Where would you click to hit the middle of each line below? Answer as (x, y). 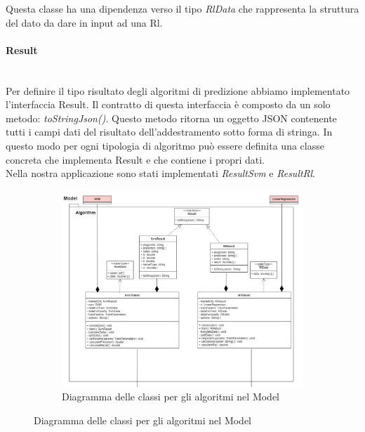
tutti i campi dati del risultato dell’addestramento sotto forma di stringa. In (169, 132)
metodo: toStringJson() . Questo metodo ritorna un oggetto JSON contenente (171, 118)
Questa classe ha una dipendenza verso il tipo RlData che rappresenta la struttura (182, 8)
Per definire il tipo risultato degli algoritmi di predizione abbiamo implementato (178, 90)
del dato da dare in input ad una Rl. (84, 22)
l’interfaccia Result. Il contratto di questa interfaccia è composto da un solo (168, 104)
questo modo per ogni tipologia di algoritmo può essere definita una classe (165, 145)
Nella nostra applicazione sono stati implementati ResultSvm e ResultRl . (160, 173)
